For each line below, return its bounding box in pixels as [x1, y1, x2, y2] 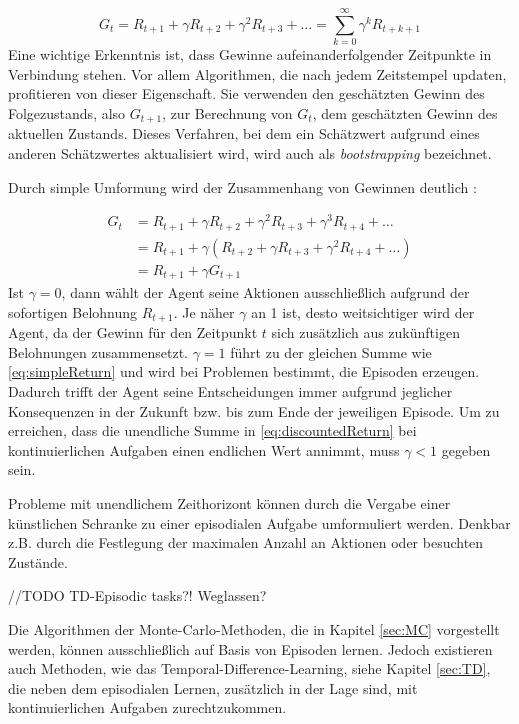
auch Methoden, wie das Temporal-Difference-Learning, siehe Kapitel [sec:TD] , [8, 658, 491, 679]
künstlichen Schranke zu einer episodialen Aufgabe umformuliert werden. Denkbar [8, 512, 511, 533]
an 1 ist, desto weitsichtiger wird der [251, 301, 475, 322]
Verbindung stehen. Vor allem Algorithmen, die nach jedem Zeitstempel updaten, [8, 63, 507, 84]
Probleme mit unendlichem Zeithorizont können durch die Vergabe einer [8, 493, 451, 514]
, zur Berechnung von [162, 102, 293, 123]
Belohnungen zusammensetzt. [8, 341, 188, 362]
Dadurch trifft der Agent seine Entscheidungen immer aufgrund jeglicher [8, 381, 453, 402]
